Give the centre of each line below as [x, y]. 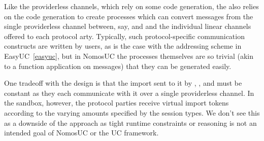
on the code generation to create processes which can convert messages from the [129, 16]
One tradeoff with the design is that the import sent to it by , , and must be [123, 83]
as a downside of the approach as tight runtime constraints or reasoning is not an [130, 122]
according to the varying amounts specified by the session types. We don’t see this [132, 112]
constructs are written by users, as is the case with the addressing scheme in [123, 46]
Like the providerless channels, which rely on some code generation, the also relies [131, 6]
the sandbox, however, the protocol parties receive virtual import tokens [117, 103]
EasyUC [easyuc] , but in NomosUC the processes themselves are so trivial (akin [129, 56]
